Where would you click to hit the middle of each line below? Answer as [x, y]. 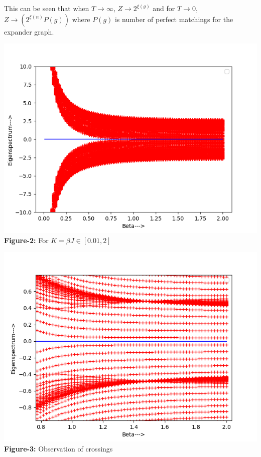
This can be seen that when [47, 8]
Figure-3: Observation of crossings [58, 448]
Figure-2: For [26, 240]
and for [164, 8]
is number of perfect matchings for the [174, 19]
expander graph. [29, 31]
